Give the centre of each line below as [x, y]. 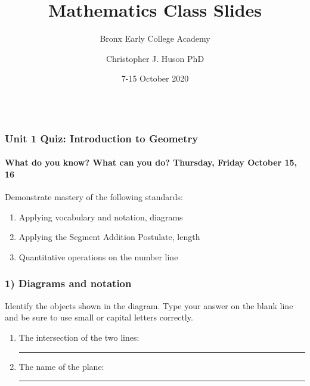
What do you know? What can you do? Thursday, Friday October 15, [151, 162]
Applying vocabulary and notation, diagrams [101, 217]
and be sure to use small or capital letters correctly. [99, 317]
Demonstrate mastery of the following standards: [94, 197]
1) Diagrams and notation [68, 283]
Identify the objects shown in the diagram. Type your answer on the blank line [149, 305]
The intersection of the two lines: [79, 337]
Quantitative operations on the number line [98, 256]
